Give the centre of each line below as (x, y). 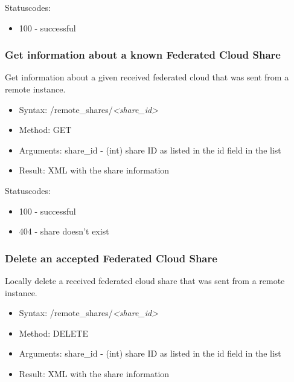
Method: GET (45, 130)
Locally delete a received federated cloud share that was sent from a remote (145, 280)
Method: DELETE (53, 333)
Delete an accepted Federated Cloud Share (111, 258)
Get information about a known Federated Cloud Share (143, 55)
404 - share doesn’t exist (64, 231)
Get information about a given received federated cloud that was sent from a (147, 77)
